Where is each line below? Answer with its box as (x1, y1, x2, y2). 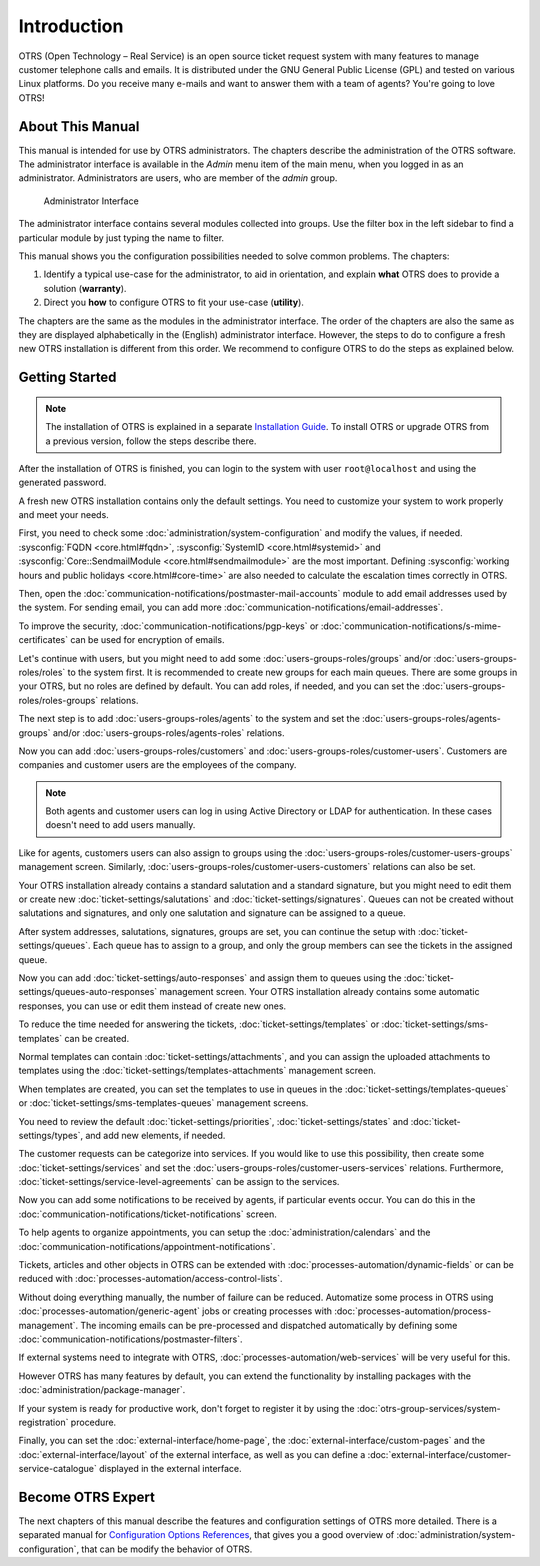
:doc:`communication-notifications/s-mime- (320, 620, 502, 632)
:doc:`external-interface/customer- (367, 1448, 512, 1460)
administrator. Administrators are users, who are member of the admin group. (18, 172, 338, 184)
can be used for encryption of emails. (70, 634, 225, 646)
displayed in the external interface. (98, 1463, 242, 1475)
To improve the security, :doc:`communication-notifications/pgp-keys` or (18, 620, 319, 632)
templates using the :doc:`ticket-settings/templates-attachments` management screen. (18, 1065, 377, 1077)
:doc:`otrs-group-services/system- (356, 1402, 501, 1414)
